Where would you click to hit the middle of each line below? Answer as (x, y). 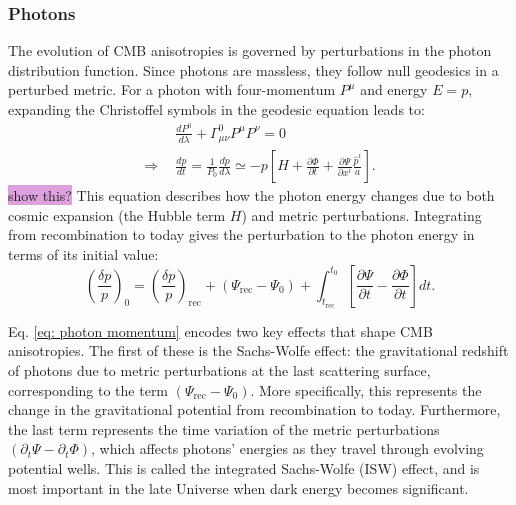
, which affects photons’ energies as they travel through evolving (287, 448)
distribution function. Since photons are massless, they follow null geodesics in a (253, 69)
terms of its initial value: (83, 253)
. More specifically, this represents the (366, 389)
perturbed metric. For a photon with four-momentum (172, 89)
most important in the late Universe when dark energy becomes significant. (238, 487)
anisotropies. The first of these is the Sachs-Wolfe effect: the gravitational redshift (258, 350)
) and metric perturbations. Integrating (361, 214)
